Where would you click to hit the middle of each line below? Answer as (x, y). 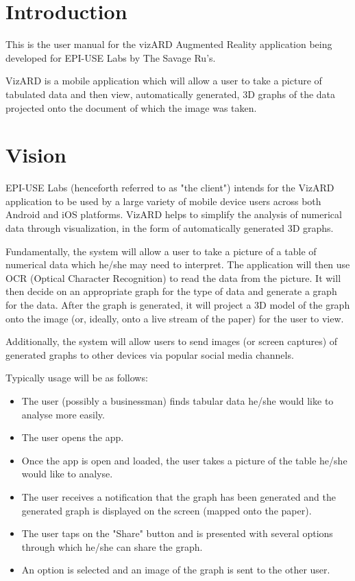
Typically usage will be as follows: (77, 378)
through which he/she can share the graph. (112, 546)
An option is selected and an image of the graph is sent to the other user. (176, 570)
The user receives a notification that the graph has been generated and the (179, 496)
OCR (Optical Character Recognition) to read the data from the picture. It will (173, 277)
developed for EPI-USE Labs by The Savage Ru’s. (111, 57)
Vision (36, 155)
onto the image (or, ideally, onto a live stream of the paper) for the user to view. (175, 318)
